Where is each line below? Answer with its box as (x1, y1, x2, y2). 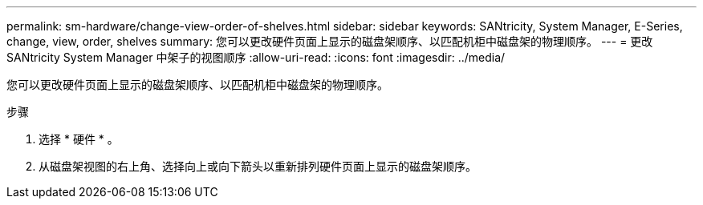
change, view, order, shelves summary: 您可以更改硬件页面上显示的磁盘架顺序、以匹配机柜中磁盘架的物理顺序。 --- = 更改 (6, 34, 653, 48)
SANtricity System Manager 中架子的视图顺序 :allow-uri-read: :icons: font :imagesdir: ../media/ (6, 50, 506, 64)
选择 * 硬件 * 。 (39, 132, 119, 146)
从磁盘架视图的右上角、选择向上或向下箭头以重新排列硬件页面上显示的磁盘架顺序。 (39, 159, 477, 173)
